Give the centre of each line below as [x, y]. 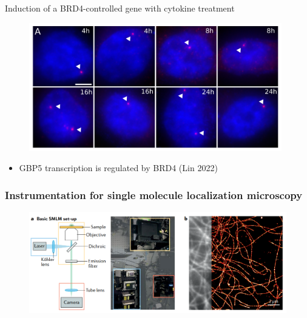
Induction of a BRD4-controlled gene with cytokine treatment [120, 8]
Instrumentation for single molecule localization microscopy [154, 195]
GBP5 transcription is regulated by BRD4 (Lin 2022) [118, 168]
